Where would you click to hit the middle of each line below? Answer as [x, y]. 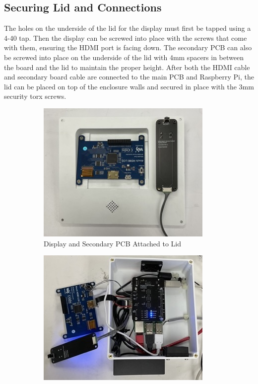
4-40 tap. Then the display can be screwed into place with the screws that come [126, 38]
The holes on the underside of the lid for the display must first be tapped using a [128, 28]
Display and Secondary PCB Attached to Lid [113, 243]
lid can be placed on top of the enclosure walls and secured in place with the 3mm [129, 86]
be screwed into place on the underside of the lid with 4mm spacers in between [124, 57]
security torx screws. [35, 96]
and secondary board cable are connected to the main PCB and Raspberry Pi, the [129, 77]
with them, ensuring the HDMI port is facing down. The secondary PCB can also [128, 47]
